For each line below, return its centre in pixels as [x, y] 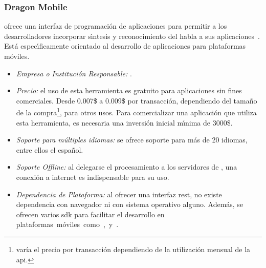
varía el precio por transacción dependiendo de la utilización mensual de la [133, 249]
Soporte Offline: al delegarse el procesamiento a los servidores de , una [127, 167]
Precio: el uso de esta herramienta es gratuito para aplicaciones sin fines [129, 90]
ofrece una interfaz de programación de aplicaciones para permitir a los [116, 26]
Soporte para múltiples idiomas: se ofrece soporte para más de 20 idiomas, [132, 140]
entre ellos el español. [50, 149]
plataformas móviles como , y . [67, 224]
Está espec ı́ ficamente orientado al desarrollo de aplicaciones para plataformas [125, 46]
